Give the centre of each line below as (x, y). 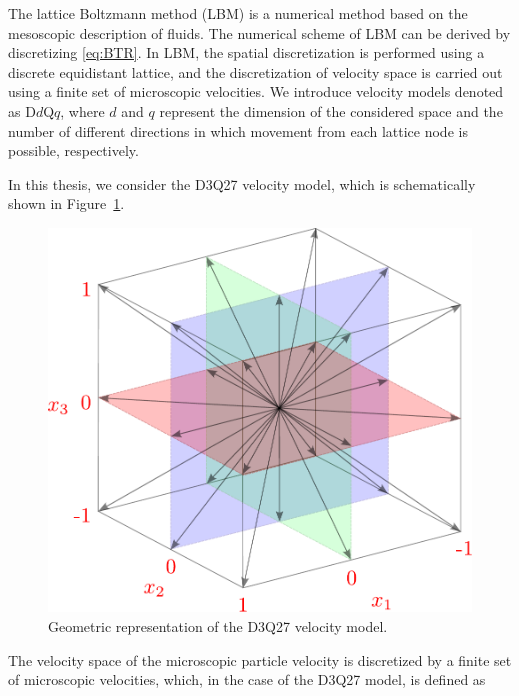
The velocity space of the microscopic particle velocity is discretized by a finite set (260, 659)
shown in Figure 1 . (66, 203)
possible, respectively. (73, 150)
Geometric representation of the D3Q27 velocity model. (218, 626)
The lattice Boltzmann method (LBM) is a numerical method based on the (238, 13)
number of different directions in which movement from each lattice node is (238, 130)
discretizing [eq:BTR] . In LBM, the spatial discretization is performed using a (246, 52)
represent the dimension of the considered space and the (331, 110)
